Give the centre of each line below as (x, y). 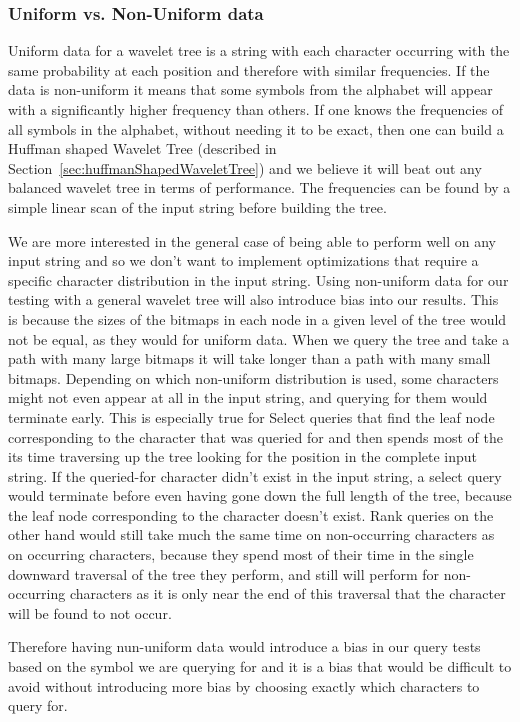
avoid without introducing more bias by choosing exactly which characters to (244, 685)
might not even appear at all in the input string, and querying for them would (248, 397)
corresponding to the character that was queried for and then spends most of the (255, 436)
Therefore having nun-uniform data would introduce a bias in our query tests (244, 646)
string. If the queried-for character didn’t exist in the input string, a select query (255, 475)
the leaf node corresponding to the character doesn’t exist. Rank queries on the (251, 514)
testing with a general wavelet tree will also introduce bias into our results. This (253, 299)
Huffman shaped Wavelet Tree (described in (142, 148)
